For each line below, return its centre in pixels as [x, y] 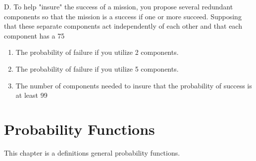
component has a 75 [34, 35]
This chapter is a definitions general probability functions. [92, 152]
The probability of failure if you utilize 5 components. [97, 68]
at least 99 [31, 95]
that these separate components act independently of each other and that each [123, 26]
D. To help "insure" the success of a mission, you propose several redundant [119, 6]
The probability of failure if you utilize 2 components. [97, 52]
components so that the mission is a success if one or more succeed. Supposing [123, 16]
